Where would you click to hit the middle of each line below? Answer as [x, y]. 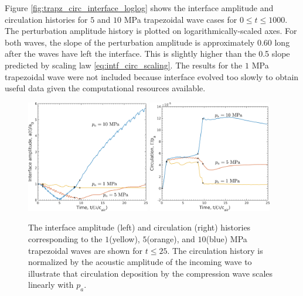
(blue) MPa [227, 238]
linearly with [51, 285]
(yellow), [125, 238]
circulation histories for [46, 19]
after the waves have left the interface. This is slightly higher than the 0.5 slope [147, 54]
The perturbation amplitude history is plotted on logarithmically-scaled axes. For [151, 31]
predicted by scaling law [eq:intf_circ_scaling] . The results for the [124, 65]
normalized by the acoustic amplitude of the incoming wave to [140, 262]
